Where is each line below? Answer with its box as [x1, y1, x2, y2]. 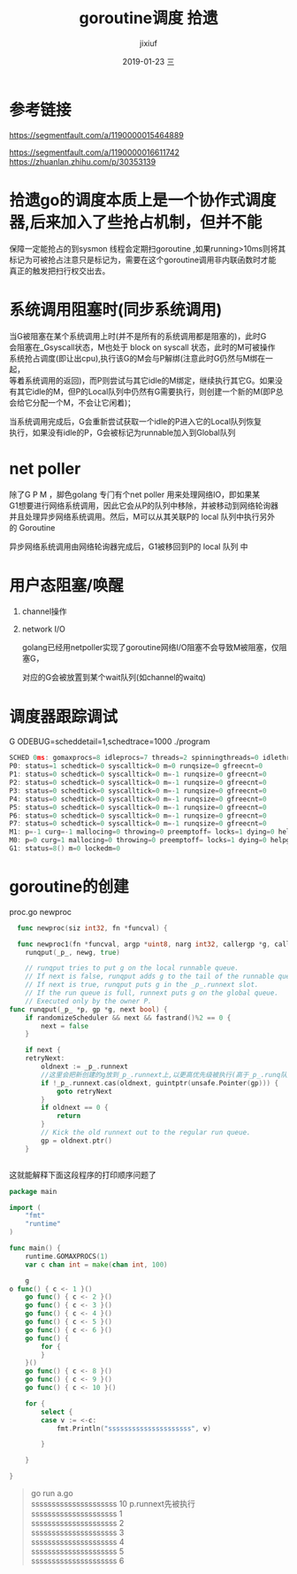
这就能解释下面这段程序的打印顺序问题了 [9, 1169, 156, 1180]
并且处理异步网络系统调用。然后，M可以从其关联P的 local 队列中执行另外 [9, 511, 276, 522]
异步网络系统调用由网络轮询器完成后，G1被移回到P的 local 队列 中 [9, 541, 249, 552]
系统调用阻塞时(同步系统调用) [9, 299, 223, 320]
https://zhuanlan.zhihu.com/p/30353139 [9, 156, 156, 167]
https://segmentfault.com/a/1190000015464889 [9, 129, 184, 140]
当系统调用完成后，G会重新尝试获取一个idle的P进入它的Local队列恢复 [9, 415, 263, 426]
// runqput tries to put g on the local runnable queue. [25, 964, 240, 973]
